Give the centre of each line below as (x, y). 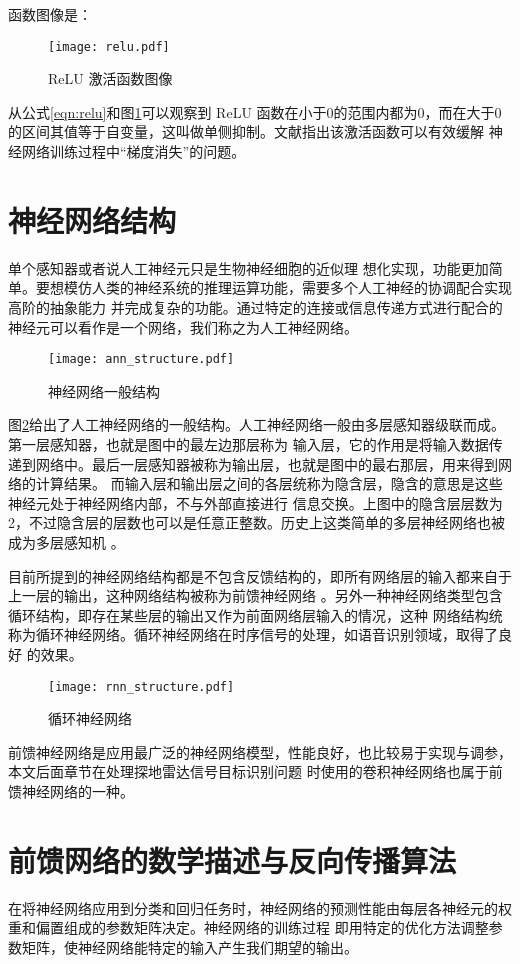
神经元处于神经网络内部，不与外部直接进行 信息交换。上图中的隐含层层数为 (255, 502)
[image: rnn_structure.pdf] (141, 686)
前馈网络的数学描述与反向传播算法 (232, 859)
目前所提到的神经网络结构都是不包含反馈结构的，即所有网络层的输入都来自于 (260, 575)
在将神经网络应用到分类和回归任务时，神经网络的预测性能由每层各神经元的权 (260, 907)
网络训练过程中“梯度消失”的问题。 (133, 151)
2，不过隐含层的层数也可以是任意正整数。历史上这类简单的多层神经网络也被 (256, 522)
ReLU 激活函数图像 (110, 78)
